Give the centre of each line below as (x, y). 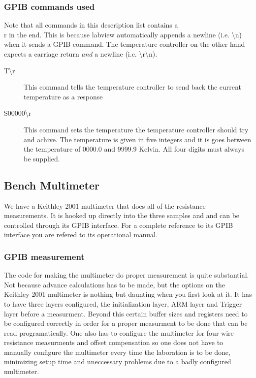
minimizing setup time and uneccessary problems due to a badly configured (118, 362)
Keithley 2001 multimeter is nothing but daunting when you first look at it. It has (128, 294)
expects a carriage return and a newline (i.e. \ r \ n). (81, 54)
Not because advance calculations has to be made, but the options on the (115, 284)
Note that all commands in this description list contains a (91, 25)
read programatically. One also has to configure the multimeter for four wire (119, 332)
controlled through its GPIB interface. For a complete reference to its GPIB (119, 225)
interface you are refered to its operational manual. (81, 235)
